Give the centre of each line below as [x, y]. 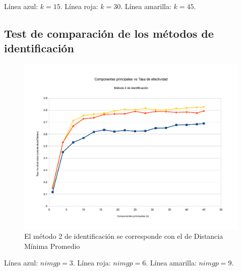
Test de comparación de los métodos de [109, 33]
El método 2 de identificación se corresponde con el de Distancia [124, 236]
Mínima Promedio [52, 246]
